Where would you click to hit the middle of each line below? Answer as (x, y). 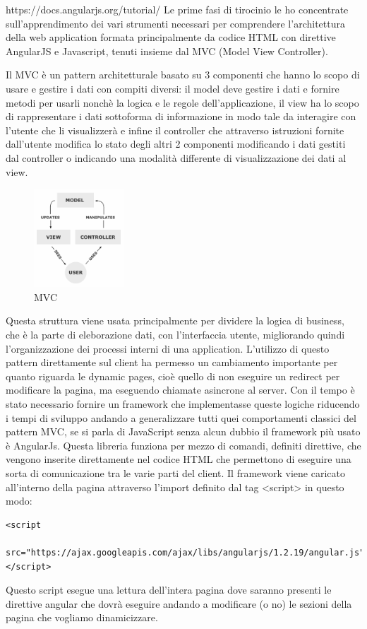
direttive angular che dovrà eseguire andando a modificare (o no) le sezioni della (179, 603)
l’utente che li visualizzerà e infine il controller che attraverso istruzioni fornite (175, 130)
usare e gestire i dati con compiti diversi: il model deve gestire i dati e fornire (173, 88)
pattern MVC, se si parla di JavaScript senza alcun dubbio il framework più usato (183, 431)
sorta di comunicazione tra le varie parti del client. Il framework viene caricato (175, 472)
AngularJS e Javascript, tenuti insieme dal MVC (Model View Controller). (167, 51)
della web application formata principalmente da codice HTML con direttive (171, 37)
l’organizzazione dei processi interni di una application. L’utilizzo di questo (168, 348)
